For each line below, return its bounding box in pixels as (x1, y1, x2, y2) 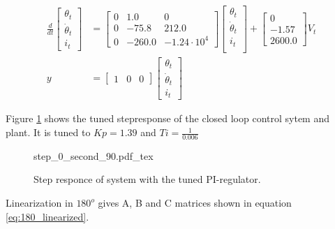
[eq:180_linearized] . (6, 209, 89, 223)
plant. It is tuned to (6, 125, 91, 140)
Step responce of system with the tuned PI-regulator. (33, 172, 261, 186)
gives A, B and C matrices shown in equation (98, 195, 292, 210)
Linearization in (6, 195, 73, 210)
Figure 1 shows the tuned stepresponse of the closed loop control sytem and (6, 111, 329, 126)
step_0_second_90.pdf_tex (33, 148, 154, 163)
